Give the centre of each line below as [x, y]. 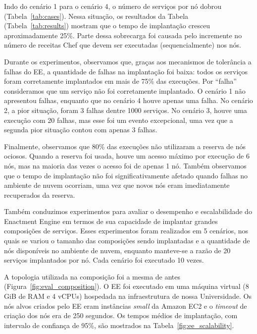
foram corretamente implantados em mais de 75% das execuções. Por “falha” [120, 81]
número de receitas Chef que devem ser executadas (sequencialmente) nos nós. [123, 45]
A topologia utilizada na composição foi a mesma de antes [92, 276]
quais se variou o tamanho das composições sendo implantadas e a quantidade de [127, 241]
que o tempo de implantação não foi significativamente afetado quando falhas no [126, 175]
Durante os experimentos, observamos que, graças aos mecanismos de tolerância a [128, 61]
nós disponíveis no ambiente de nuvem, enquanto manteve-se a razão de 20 [117, 250]
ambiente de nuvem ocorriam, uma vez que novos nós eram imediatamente [117, 185]
